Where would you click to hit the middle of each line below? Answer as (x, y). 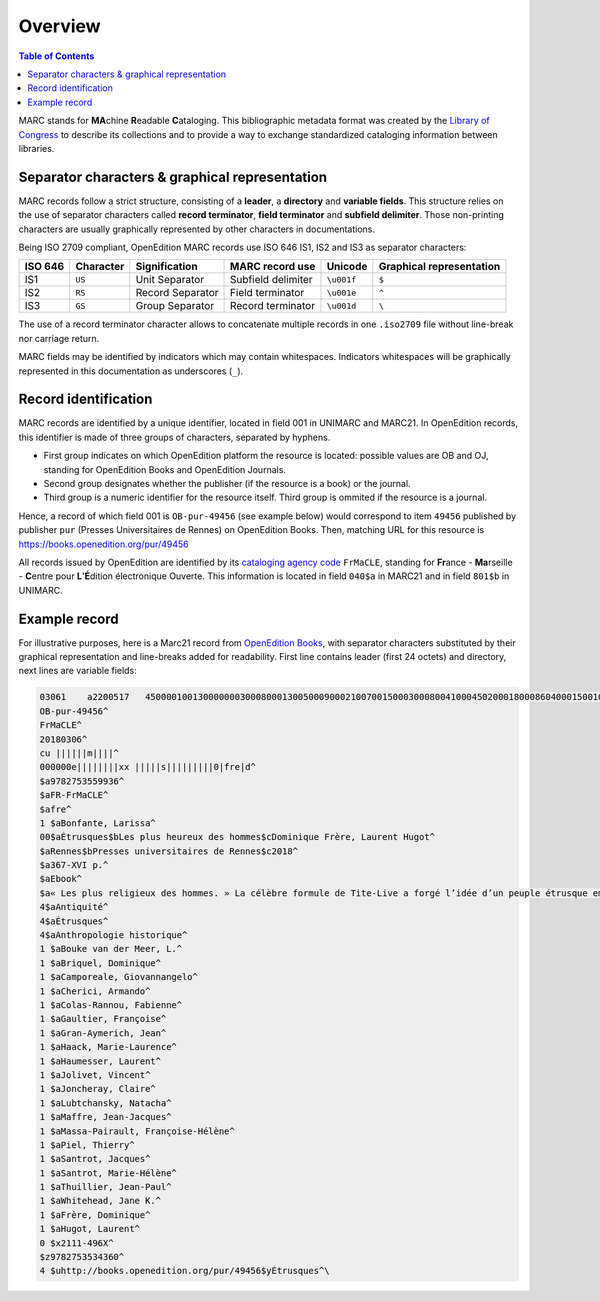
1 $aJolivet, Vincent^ (95, 1074)
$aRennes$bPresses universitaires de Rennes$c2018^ (169, 851)
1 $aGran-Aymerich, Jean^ (103, 1033)
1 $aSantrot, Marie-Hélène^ (108, 1173)
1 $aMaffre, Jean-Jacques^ (105, 1117)
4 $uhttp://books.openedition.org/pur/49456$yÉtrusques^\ (184, 1271)
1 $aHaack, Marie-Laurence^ (108, 1047)
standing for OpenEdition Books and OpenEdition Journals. (165, 469)
